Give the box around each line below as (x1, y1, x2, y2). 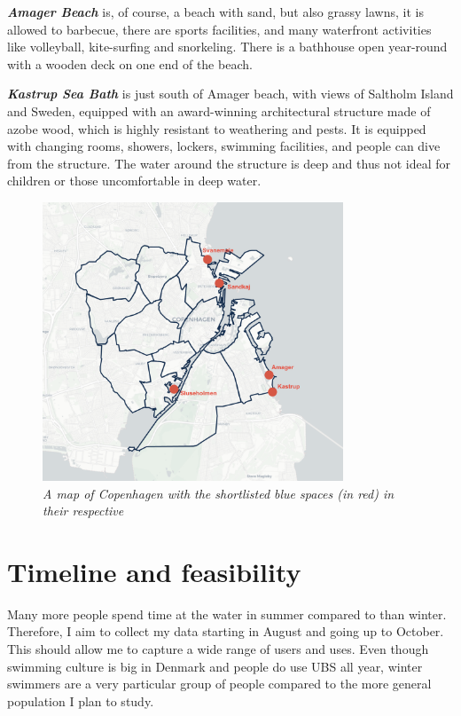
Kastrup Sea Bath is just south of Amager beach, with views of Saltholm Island (7, 84, 454, 103)
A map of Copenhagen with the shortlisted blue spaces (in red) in (43, 484, 395, 502)
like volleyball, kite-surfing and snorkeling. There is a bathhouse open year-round (7, 37, 448, 56)
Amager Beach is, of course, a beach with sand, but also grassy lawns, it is (7, 3, 424, 20)
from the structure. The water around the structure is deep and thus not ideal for (7, 153, 450, 172)
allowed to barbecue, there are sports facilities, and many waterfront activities (7, 20, 432, 38)
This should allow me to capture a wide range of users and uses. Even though (7, 640, 429, 658)
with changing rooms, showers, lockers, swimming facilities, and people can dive (7, 137, 441, 155)
